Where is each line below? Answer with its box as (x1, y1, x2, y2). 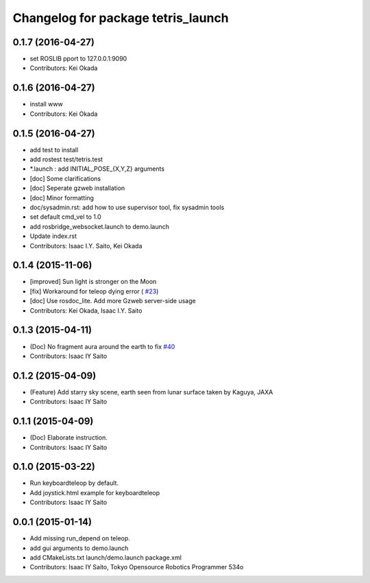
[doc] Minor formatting (29, 193, 94, 202)
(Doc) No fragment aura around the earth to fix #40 (29, 342, 175, 350)
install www (29, 100, 63, 108)
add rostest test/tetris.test (29, 155, 103, 164)
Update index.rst (29, 232, 77, 240)
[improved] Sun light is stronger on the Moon (29, 278, 157, 286)
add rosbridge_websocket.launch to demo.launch (29, 222, 170, 230)
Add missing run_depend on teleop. (29, 534, 130, 543)
